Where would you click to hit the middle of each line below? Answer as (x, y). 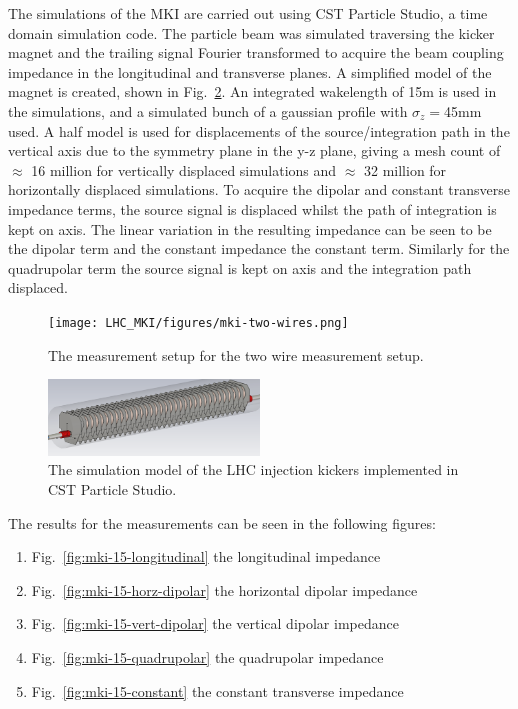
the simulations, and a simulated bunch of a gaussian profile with (208, 110)
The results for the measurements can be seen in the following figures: (222, 522)
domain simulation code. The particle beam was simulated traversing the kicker (251, 32)
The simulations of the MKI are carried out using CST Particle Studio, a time (248, 13)
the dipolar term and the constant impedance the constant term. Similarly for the (259, 248)
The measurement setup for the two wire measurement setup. (236, 354)
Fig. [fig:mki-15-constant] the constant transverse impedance (217, 690)
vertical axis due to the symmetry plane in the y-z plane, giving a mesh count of (254, 150)
